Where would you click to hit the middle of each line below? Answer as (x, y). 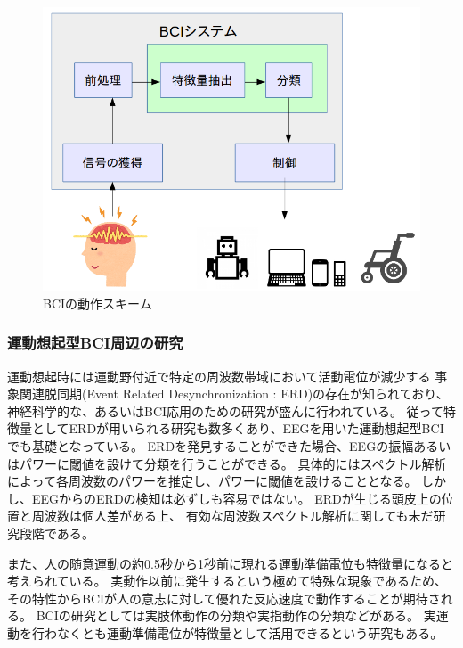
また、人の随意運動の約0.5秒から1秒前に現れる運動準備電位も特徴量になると (230, 563)
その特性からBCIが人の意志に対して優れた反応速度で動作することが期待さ (224, 598)
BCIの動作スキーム (97, 303)
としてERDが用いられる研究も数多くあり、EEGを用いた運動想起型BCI (238, 428)
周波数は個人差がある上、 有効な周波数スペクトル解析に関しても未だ (232, 516)
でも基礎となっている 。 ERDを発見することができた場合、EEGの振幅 (211, 446)
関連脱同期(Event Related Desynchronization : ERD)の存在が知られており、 (234, 394)
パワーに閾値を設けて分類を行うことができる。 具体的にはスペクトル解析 (233, 463)
